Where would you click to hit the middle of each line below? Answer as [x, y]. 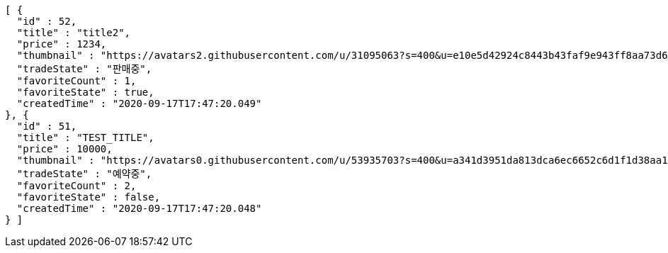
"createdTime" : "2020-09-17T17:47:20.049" [139, 103]
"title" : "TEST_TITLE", [85, 137]
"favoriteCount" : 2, [77, 186]
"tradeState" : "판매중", [84, 69]
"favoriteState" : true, [85, 92]
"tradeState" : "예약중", [84, 174]
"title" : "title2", [74, 33]
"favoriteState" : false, [89, 197]
